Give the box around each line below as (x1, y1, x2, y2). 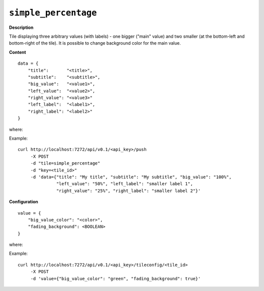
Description (9, 24, 34, 30)
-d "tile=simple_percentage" (30, 161, 100, 166)
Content (9, 49, 26, 55)
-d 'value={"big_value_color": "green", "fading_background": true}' (30, 276, 201, 281)
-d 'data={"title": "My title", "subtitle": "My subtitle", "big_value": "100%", (30, 174, 232, 180)
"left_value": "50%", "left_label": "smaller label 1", (56, 181, 193, 187)
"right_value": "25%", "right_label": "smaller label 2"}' (56, 188, 201, 194)
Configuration (9, 199, 39, 205)
